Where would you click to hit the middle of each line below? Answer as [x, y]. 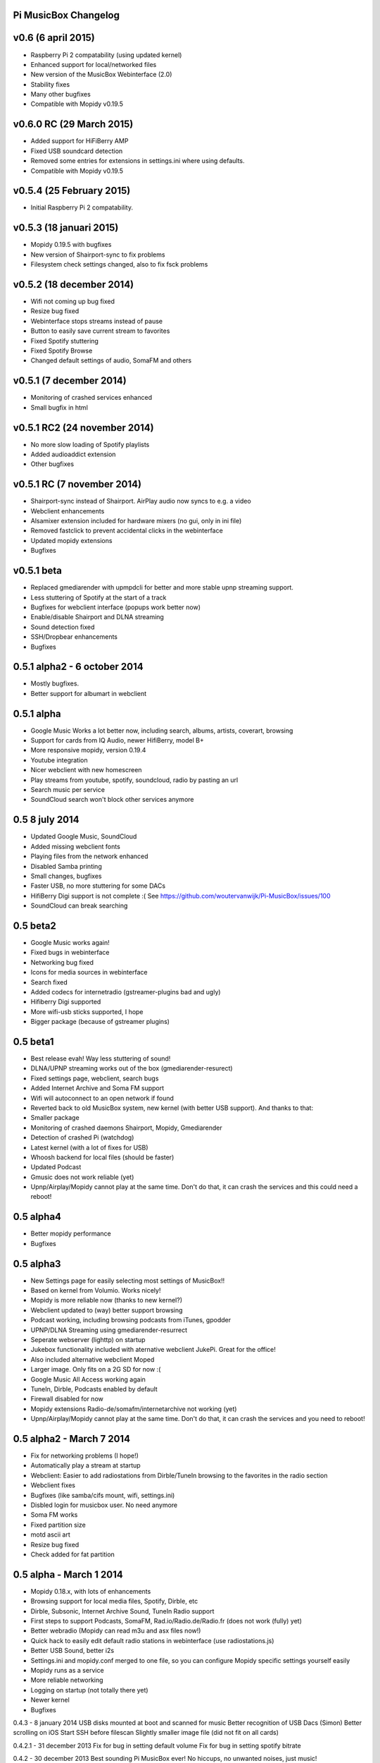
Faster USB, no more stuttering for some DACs [98, 886]
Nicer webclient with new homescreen [86, 770]
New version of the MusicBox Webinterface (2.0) [101, 75]
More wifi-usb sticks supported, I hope [87, 1011]
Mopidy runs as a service [68, 1670]
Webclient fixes [53, 1485]
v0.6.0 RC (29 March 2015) [73, 124]
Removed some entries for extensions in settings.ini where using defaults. [138, 161]
